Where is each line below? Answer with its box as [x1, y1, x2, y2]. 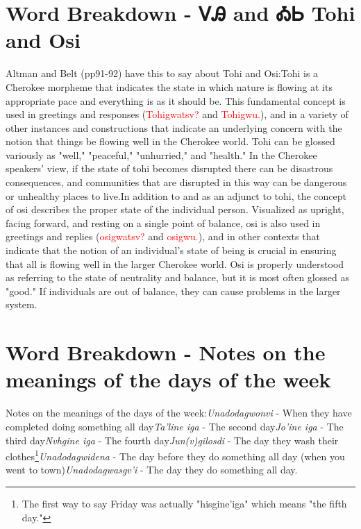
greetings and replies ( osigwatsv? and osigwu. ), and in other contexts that [6, 229, 320, 244]
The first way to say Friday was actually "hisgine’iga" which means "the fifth [22, 496, 347, 510]
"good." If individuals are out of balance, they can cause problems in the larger [6, 283, 341, 298]
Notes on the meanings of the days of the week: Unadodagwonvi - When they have [6, 405, 352, 420]
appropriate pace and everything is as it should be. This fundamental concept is [6, 93, 346, 108]
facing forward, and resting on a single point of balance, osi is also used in [6, 215, 321, 230]
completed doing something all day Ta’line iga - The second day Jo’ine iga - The [6, 419, 344, 433]
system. [6, 297, 37, 312]
